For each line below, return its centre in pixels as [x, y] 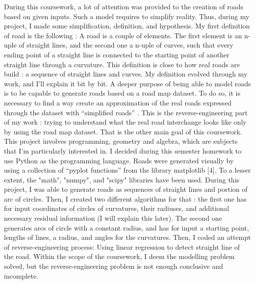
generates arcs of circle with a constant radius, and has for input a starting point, [127, 227]
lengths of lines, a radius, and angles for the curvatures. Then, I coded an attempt [127, 237]
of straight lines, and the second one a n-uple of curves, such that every [126, 45]
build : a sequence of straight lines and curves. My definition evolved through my [126, 74]
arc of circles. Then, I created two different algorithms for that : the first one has [125, 198]
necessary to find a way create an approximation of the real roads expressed [118, 102]
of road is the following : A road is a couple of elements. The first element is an [123, 35]
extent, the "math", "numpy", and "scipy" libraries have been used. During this [122, 179]
